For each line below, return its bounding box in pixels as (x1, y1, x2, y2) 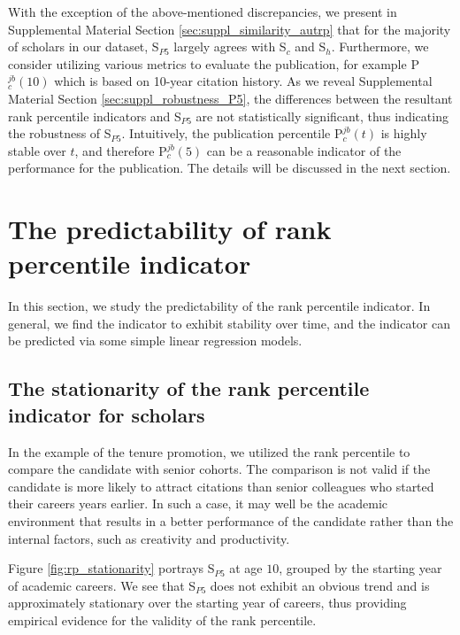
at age (229, 559, 263, 577)
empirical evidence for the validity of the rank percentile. (8, 610, 317, 629)
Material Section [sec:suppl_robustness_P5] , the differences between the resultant (8, 89, 453, 107)
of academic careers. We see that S (8, 576, 196, 594)
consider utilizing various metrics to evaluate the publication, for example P (8, 54, 419, 73)
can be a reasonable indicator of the (206, 141, 402, 159)
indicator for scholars (8, 400, 205, 428)
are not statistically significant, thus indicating (195, 106, 448, 125)
